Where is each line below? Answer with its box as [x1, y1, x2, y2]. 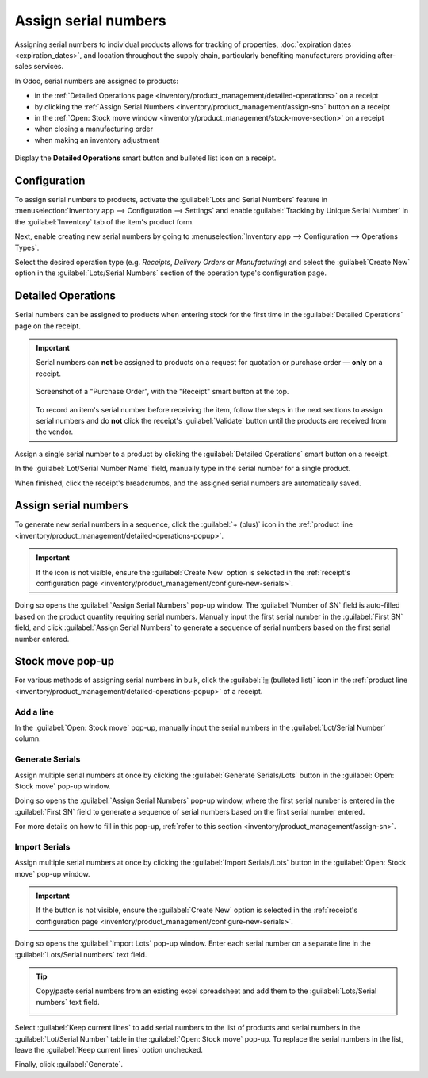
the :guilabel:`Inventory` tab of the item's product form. [14, 217, 194, 226]
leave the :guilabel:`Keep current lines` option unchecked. [14, 1045, 204, 1054]
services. [33, 62, 64, 71]
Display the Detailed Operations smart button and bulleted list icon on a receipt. [14, 153, 277, 163]
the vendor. [36, 427, 74, 436]
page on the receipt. [14, 321, 81, 331]
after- [377, 50, 396, 59]
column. [14, 734, 41, 743]
